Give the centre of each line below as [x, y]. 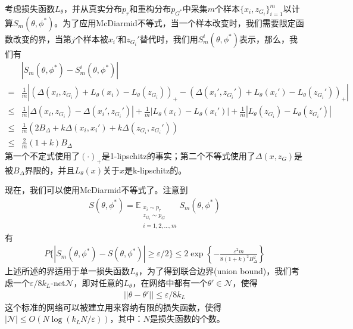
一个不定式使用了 [46, 155]
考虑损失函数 [30, 8]
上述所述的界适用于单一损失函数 [67, 271]
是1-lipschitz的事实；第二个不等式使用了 [178, 155]
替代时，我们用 [169, 38]
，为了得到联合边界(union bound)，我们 [215, 271]
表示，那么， [264, 38]
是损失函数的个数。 [187, 319]
